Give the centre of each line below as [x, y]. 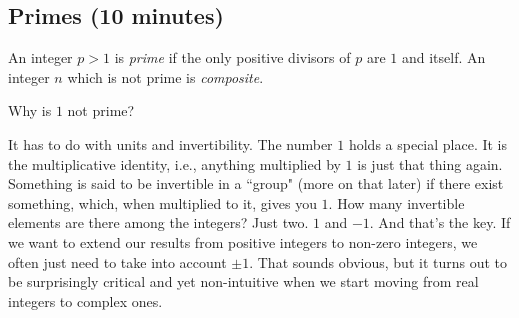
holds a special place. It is [428, 143]
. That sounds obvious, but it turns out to [378, 261]
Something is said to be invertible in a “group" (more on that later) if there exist [256, 183]
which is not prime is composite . [165, 76]
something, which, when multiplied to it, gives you [162, 202]
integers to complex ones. [85, 300]
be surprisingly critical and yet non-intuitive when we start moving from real [243, 281]
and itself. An [443, 57]
